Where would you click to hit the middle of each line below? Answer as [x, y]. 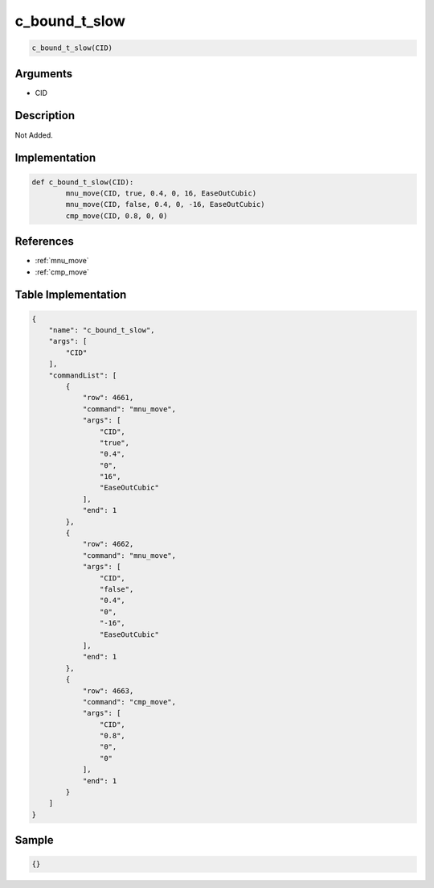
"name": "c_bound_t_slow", [102, 330]
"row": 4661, [108, 398]
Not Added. [34, 135]
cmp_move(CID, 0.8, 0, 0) [117, 216]
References [44, 242]
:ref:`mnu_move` [62, 261]
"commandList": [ [83, 375]
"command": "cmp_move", [129, 702]
